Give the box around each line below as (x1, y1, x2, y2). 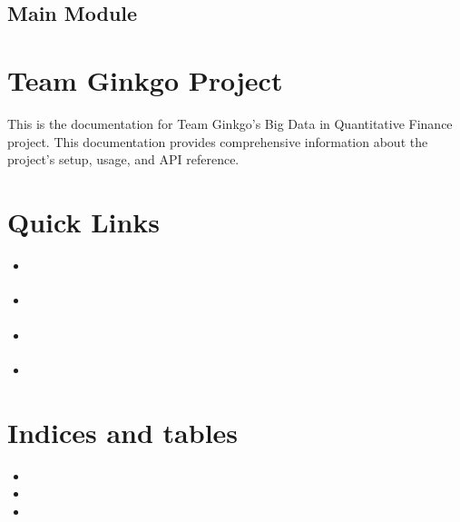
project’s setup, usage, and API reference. (7, 150, 240, 169)
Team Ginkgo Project (7, 61, 283, 98)
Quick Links (7, 202, 161, 240)
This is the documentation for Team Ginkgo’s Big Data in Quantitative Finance (7, 113, 453, 133)
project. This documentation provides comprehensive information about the (7, 132, 428, 151)
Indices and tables (7, 413, 239, 450)
